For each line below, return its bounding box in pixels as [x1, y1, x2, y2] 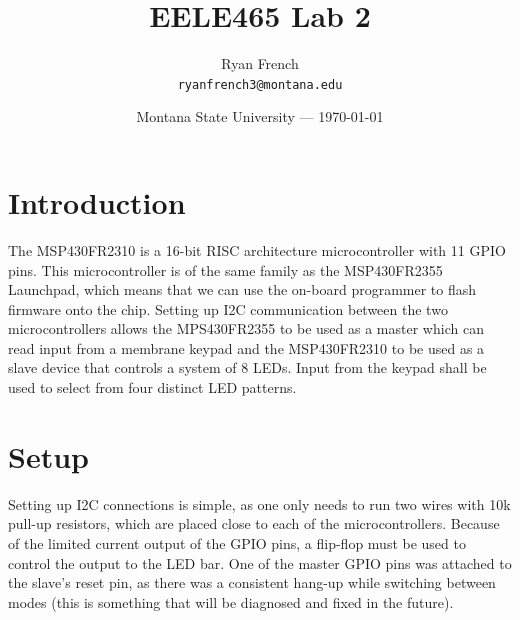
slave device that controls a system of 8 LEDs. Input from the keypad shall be [8, 357, 487, 378]
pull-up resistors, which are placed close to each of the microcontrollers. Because [8, 513, 500, 534]
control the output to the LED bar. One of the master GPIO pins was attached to [8, 552, 512, 573]
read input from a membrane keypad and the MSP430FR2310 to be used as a [8, 337, 485, 358]
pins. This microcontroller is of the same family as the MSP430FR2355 [8, 259, 443, 280]
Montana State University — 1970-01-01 [136, 106, 384, 127]
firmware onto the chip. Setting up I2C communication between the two [8, 298, 448, 319]
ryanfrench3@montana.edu [177, 77, 343, 92]
